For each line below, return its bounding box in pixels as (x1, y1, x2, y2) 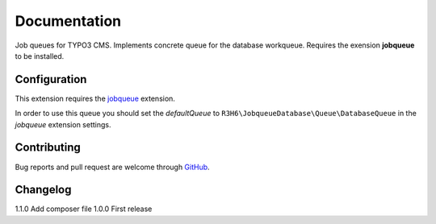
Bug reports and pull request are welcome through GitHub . (15, 162, 210, 172)
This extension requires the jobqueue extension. (15, 93, 175, 103)
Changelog (15, 183, 72, 197)
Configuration (15, 73, 87, 86)
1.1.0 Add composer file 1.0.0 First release (15, 204, 153, 214)
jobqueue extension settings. (15, 119, 111, 129)
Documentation (15, 12, 122, 30)
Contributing (15, 141, 81, 155)
